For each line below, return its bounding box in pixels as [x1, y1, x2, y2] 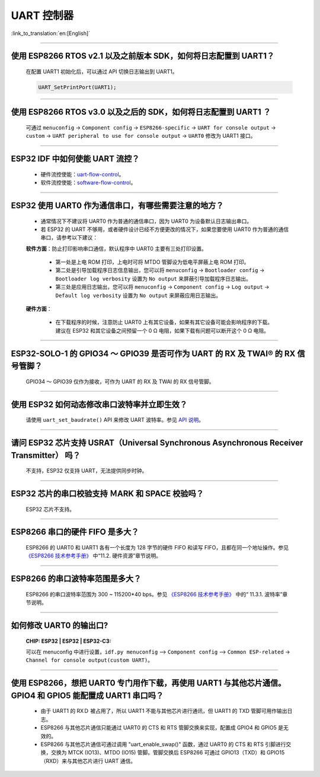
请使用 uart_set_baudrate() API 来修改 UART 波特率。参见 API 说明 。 [25, 416, 204, 424]
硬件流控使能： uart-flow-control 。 [40, 170, 124, 178]
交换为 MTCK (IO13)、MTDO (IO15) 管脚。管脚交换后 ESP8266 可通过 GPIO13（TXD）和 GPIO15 [50, 749, 285, 756]
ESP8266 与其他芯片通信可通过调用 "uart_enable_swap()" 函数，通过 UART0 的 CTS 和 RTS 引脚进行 [40, 740, 286, 748]
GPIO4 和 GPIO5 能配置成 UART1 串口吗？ [11, 690, 164, 700]
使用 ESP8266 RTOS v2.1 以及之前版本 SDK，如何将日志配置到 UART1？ [11, 51, 275, 61]
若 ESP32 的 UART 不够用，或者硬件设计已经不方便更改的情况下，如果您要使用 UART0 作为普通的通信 [40, 226, 289, 233]
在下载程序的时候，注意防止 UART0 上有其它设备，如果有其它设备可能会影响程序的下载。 [55, 318, 273, 326]
